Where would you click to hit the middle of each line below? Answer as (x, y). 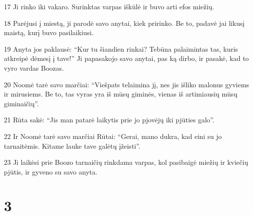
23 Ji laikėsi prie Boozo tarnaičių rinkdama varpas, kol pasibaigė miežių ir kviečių (126, 162)
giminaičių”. (21, 103)
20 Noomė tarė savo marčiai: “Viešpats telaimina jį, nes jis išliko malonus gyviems (127, 84)
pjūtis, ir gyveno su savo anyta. (51, 171)
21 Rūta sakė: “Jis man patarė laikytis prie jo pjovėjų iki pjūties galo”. (109, 120)
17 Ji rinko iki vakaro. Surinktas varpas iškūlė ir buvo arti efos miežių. (109, 6)
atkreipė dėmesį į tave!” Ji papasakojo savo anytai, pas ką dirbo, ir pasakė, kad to (126, 58)
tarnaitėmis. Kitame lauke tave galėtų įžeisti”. (72, 146)
